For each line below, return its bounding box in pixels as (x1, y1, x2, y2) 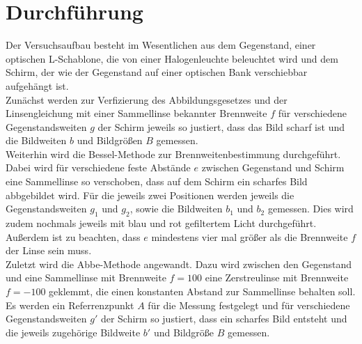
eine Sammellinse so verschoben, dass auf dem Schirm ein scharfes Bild (6, 174, 308, 189)
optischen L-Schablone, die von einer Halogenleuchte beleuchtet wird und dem (6, 51, 338, 65)
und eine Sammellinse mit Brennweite (6, 270, 166, 285)
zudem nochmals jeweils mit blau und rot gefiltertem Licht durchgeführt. (6, 216, 317, 230)
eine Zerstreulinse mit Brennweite (205, 270, 349, 285)
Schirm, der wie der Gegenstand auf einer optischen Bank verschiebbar (6, 65, 308, 79)
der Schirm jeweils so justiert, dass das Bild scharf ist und (97, 119, 345, 134)
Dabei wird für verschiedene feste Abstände (6, 160, 191, 175)
